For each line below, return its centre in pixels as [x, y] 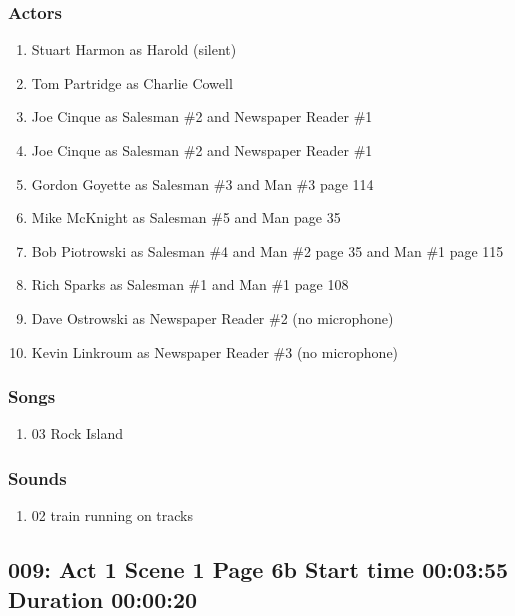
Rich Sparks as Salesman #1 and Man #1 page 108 [190, 284]
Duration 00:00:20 [103, 598]
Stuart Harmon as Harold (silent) [134, 49]
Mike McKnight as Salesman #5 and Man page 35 [186, 217]
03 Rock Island [77, 433]
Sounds [37, 477]
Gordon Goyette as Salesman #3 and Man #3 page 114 [202, 183]
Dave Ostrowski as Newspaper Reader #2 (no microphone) [212, 317]
